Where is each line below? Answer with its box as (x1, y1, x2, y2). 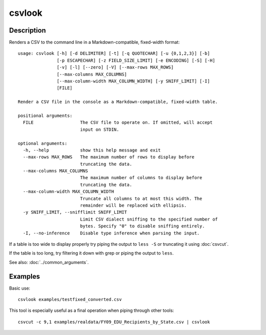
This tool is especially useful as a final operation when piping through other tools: (9, 307, 174, 313)
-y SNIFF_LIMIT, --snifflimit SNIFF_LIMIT (23, 210, 128, 215)
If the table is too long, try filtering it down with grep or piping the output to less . (9, 250, 174, 256)
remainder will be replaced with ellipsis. (80, 203, 187, 208)
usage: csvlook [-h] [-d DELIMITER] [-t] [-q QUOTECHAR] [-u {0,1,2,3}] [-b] (18, 51, 210, 56)
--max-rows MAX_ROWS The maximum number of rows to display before (23, 154, 195, 160)
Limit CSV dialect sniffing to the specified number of (80, 216, 218, 222)
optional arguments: (18, 141, 67, 146)
